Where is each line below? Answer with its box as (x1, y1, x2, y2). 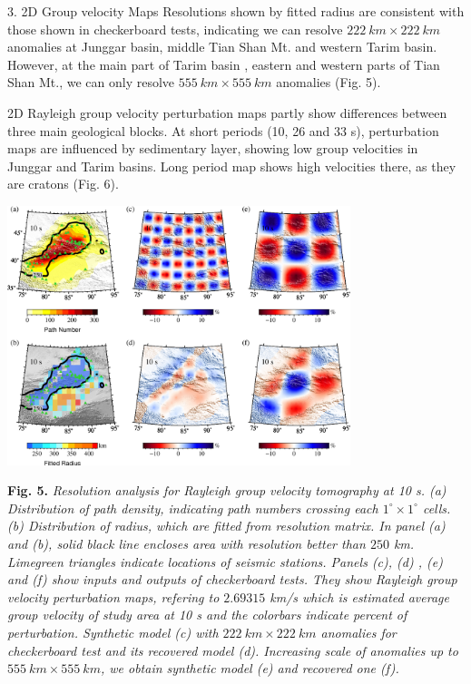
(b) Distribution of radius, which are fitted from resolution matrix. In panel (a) (7, 516, 446, 535)
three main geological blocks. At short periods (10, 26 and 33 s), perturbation (7, 121, 439, 140)
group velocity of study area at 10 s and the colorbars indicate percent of (7, 605, 407, 624)
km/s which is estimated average (270, 587, 449, 606)
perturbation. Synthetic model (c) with (7, 622, 219, 641)
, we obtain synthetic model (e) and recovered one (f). (100, 659, 399, 678)
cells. (422, 498, 451, 517)
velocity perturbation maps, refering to (7, 587, 220, 606)
